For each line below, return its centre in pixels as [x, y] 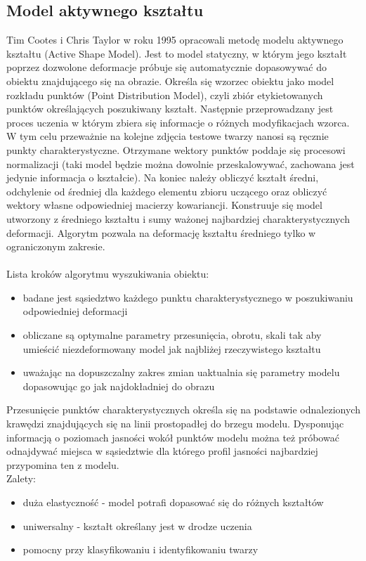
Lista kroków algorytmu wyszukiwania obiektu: [108, 274]
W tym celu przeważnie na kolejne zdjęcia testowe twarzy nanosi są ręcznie [168, 136]
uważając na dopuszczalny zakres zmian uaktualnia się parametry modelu [181, 372]
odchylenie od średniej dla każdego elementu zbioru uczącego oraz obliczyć [167, 191]
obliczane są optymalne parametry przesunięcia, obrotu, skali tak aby [172, 335]
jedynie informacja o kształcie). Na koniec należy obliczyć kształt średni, [163, 178]
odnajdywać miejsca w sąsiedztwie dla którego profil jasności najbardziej [162, 451]
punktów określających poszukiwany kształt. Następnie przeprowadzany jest [170, 109]
